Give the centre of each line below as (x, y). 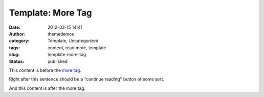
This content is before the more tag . (45, 70)
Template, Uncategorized (73, 41)
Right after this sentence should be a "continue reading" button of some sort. (87, 79)
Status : (17, 61)
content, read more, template (77, 48)
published (58, 61)
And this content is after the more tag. (47, 88)
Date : (15, 27)
